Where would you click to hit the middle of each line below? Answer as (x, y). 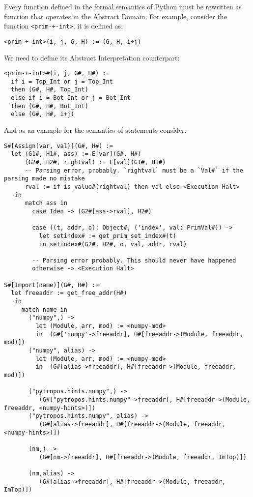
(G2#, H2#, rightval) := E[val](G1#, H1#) (95, 162)
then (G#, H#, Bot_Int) (50, 106)
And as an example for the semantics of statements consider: (95, 130)
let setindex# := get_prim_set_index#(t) (108, 236)
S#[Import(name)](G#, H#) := (52, 285)
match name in (44, 309)
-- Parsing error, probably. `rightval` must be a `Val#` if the (134, 170)
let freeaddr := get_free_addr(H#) (69, 293)
